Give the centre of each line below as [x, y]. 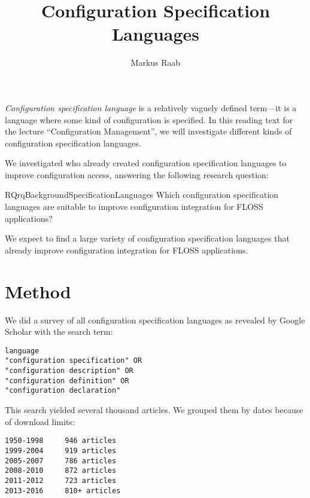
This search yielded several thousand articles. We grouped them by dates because [154, 410]
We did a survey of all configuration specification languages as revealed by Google [155, 320]
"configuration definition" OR [67, 381]
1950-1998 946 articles [61, 441]
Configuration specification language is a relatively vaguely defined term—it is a [151, 107]
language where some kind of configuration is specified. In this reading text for [149, 119]
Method [38, 291]
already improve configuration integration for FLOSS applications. [127, 250]
